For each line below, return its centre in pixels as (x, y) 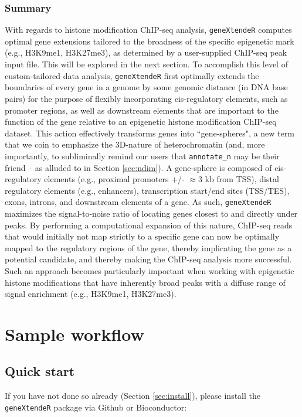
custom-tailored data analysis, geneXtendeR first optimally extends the (132, 75)
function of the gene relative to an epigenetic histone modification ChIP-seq (141, 122)
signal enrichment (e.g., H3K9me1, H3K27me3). (91, 294)
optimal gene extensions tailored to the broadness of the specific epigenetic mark (150, 41)
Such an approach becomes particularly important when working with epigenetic (150, 270)
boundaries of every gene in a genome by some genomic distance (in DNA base (146, 87)
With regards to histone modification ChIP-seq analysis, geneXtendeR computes (148, 30)
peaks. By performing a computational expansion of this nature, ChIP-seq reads (149, 225)
